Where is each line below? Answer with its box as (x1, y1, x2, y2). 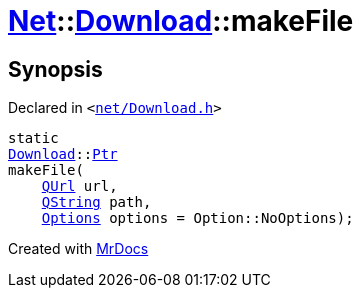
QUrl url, (41, 178, 118, 195)
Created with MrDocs (8, 240, 149, 258)
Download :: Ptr (8, 146, 118, 163)
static (8, 130, 59, 147)
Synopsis (8, 56, 103, 82)
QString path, (41, 194, 152, 211)
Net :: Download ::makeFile (8, 4, 354, 38)
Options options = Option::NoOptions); (41, 210, 354, 227)
